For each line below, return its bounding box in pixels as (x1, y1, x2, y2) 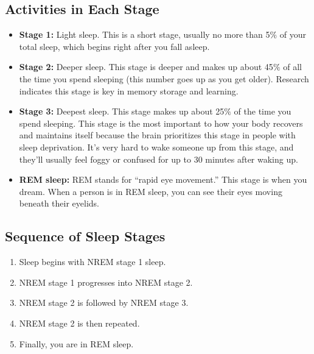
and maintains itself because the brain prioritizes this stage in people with (19, 129, 296, 141)
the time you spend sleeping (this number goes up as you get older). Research (19, 72, 309, 85)
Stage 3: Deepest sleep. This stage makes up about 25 (19, 105, 225, 118)
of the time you (234, 105, 291, 118)
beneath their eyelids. (19, 197, 99, 210)
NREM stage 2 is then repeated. (19, 316, 140, 329)
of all (283, 60, 302, 73)
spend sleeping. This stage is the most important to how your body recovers (19, 116, 303, 129)
